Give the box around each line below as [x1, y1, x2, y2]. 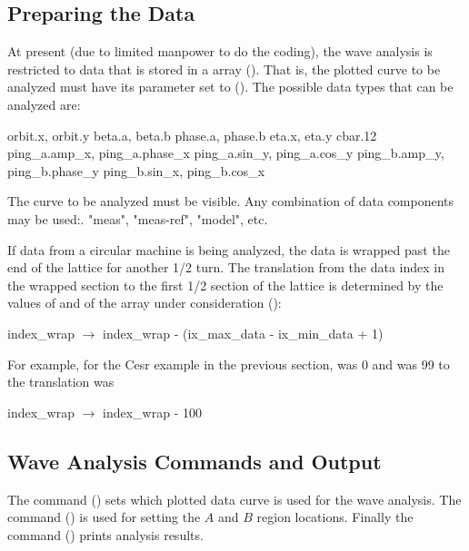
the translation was [7, 372, 115, 391]
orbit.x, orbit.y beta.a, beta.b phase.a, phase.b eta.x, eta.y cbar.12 [7, 125, 377, 144]
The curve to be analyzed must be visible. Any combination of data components [7, 192, 454, 211]
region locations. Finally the [256, 507, 414, 526]
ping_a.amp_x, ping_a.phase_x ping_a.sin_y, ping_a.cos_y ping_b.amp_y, [7, 143, 444, 162]
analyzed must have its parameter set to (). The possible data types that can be [7, 77, 454, 96]
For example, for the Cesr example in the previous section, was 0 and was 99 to [7, 354, 450, 373]
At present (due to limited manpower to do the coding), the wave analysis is [7, 42, 433, 61]
